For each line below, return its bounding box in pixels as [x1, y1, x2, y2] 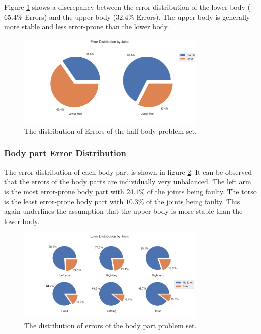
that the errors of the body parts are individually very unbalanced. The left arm [4, 176, 251, 187]
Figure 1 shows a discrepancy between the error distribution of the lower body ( [4, 2, 251, 12]
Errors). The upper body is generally [136, 11, 250, 22]
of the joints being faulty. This [146, 196, 240, 206]
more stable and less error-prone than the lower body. [4, 21, 169, 32]
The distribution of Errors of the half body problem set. [24, 125, 197, 136]
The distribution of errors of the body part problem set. [24, 320, 197, 330]
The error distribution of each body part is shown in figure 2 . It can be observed [4, 166, 252, 177]
